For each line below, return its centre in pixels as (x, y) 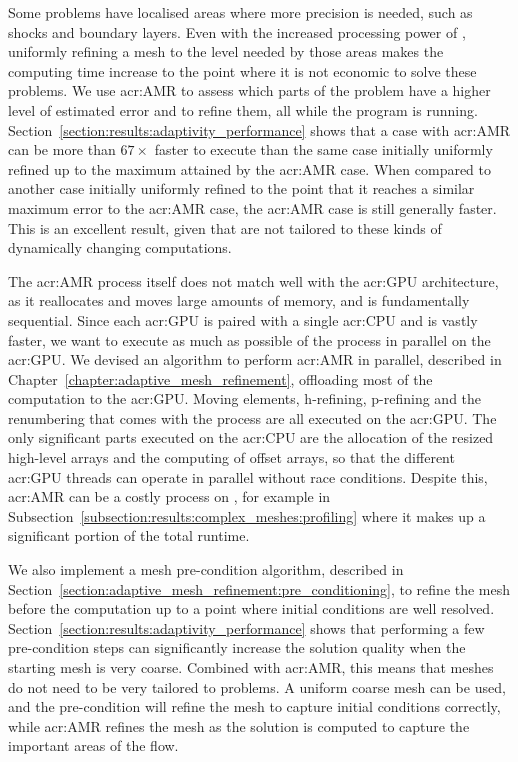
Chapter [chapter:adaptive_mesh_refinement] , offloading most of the (220, 378)
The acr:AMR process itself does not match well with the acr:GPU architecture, (253, 280)
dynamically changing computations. (120, 247)
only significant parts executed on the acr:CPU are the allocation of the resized (251, 437)
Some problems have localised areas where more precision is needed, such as (240, 12)
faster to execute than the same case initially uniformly (323, 149)
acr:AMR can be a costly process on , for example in (169, 496)
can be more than (62, 149)
